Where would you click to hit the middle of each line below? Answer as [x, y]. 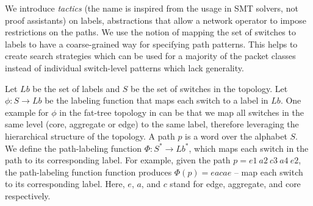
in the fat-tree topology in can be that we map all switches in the [182, 112]
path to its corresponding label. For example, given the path [118, 160]
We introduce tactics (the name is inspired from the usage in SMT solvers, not [152, 8]
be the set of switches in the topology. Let [209, 88]
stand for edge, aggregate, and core [235, 184]
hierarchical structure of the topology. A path [90, 136]
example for [27, 112]
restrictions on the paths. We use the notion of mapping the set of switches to [150, 32]
